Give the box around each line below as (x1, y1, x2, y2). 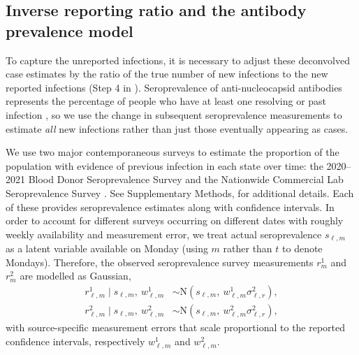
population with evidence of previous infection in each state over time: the (6, 158, 323, 173)
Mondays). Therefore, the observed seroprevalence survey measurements (6, 254, 314, 269)
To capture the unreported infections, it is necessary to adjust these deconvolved (6, 52, 350, 67)
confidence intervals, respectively (6, 333, 145, 348)
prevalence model (6, 20, 133, 41)
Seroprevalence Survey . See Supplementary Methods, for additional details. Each (6, 185, 354, 200)
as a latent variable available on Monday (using (6, 241, 208, 256)
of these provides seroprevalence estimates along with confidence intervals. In (6, 199, 335, 214)
